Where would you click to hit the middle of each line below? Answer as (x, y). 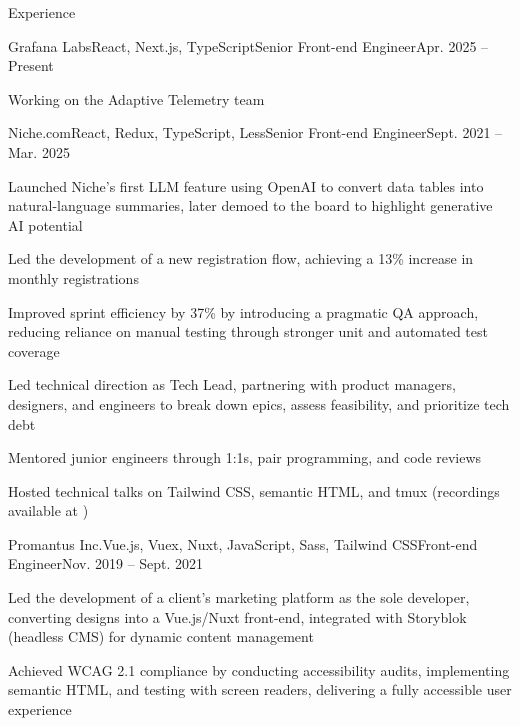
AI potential (45, 224)
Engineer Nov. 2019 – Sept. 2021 (106, 563)
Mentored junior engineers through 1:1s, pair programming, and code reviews (245, 457)
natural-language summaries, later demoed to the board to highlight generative (250, 205)
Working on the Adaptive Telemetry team (136, 98)
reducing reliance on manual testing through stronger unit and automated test (248, 331)
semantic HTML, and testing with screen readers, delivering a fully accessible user (260, 689)
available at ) (48, 510)
